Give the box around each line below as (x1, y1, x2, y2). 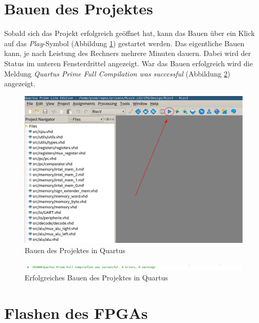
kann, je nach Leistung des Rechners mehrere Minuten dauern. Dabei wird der (4, 48, 251, 59)
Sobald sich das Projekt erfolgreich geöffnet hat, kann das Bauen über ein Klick (4, 28, 255, 39)
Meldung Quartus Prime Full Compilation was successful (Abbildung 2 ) (4, 68, 231, 79)
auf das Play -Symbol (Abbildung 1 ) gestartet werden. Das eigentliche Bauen (4, 37, 245, 48)
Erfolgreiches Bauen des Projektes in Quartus (25, 272, 168, 282)
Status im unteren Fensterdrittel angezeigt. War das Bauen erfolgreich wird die (4, 58, 253, 68)
